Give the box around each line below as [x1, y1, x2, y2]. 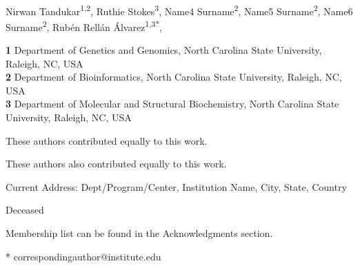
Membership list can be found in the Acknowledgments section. [6, 226, 273, 240]
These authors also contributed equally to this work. [6, 156, 227, 171]
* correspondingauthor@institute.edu [6, 249, 161, 263]
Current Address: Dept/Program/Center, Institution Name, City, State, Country [6, 179, 347, 194]
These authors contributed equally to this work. [6, 133, 208, 147]
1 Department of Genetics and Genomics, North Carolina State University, [6, 43, 322, 57]
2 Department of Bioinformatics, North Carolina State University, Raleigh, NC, [6, 70, 342, 84]
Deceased [6, 203, 44, 217]
